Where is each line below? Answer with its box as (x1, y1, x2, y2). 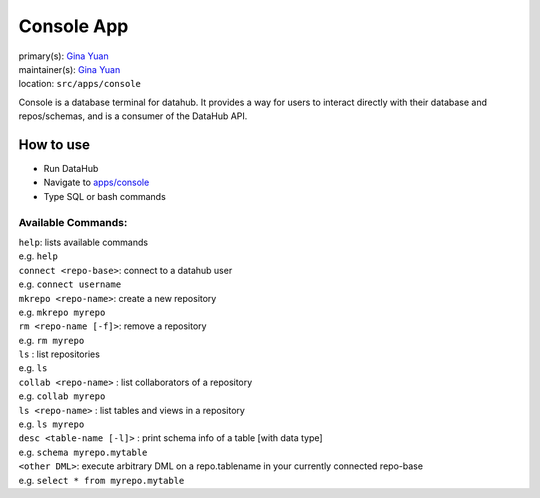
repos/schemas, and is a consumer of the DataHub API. (18, 110, 248, 122)
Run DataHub (43, 163, 99, 175)
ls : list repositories (18, 348, 100, 360)
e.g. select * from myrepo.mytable (18, 474, 185, 486)
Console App (18, 15, 129, 37)
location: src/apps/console (18, 78, 142, 90)
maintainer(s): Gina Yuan (18, 63, 121, 75)
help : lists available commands (18, 236, 149, 248)
